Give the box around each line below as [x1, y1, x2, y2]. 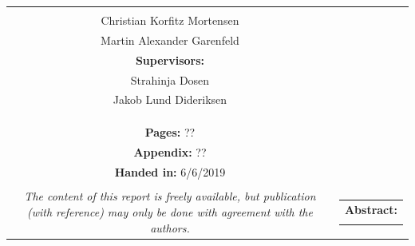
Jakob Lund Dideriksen [113, 91, 227, 108]
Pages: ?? [144, 123, 196, 140]
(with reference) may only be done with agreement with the [26, 204, 313, 220]
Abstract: [344, 200, 397, 217]
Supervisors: [135, 51, 205, 68]
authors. [150, 219, 190, 236]
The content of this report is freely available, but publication [24, 188, 316, 204]
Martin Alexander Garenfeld [101, 31, 239, 48]
